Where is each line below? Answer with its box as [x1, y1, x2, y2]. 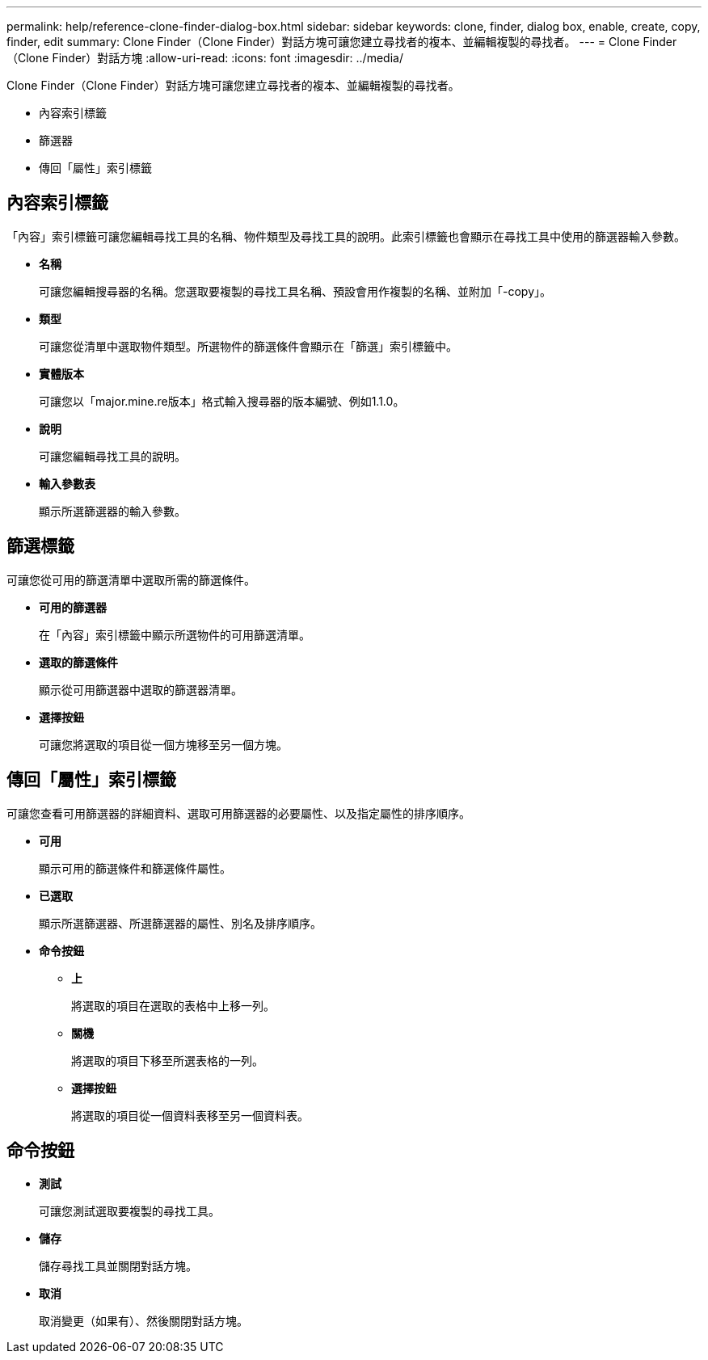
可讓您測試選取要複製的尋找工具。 [39, 1204, 220, 1219]
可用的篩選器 [39, 600, 107, 614]
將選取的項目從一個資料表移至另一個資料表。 [71, 1108, 309, 1122]
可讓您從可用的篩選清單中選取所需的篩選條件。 [6, 572, 255, 587]
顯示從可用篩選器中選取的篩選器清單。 [39, 682, 242, 697]
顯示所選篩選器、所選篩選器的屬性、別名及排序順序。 [39, 916, 322, 930]
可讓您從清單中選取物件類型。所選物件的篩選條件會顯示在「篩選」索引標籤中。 [39, 339, 457, 353]
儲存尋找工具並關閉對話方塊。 [39, 1259, 197, 1274]
